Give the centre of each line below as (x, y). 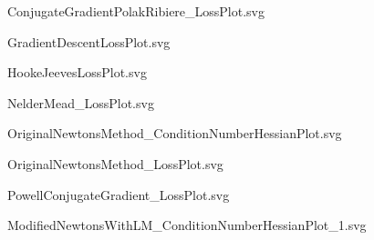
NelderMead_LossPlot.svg (81, 102)
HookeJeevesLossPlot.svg (77, 72)
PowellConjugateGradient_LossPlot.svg (119, 194)
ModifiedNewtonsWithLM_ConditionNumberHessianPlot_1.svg (187, 225)
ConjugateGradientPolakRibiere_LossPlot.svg (136, 11)
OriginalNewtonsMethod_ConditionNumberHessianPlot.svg (175, 133)
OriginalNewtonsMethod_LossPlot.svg (115, 163)
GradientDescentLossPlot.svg (89, 41)
